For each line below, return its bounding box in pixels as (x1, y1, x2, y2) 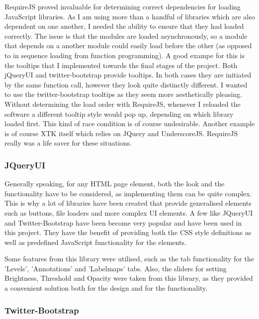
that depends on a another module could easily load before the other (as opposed (4, 40, 252, 51)
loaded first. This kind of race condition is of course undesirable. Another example (4, 118, 255, 129)
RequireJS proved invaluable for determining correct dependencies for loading (4, 1, 241, 11)
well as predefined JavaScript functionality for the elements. (4, 237, 187, 247)
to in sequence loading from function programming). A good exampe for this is (4, 50, 245, 60)
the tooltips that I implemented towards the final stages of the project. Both (4, 60, 238, 70)
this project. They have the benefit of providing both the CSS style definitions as (4, 227, 252, 238)
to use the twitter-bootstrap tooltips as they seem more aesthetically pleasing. (4, 89, 243, 99)
